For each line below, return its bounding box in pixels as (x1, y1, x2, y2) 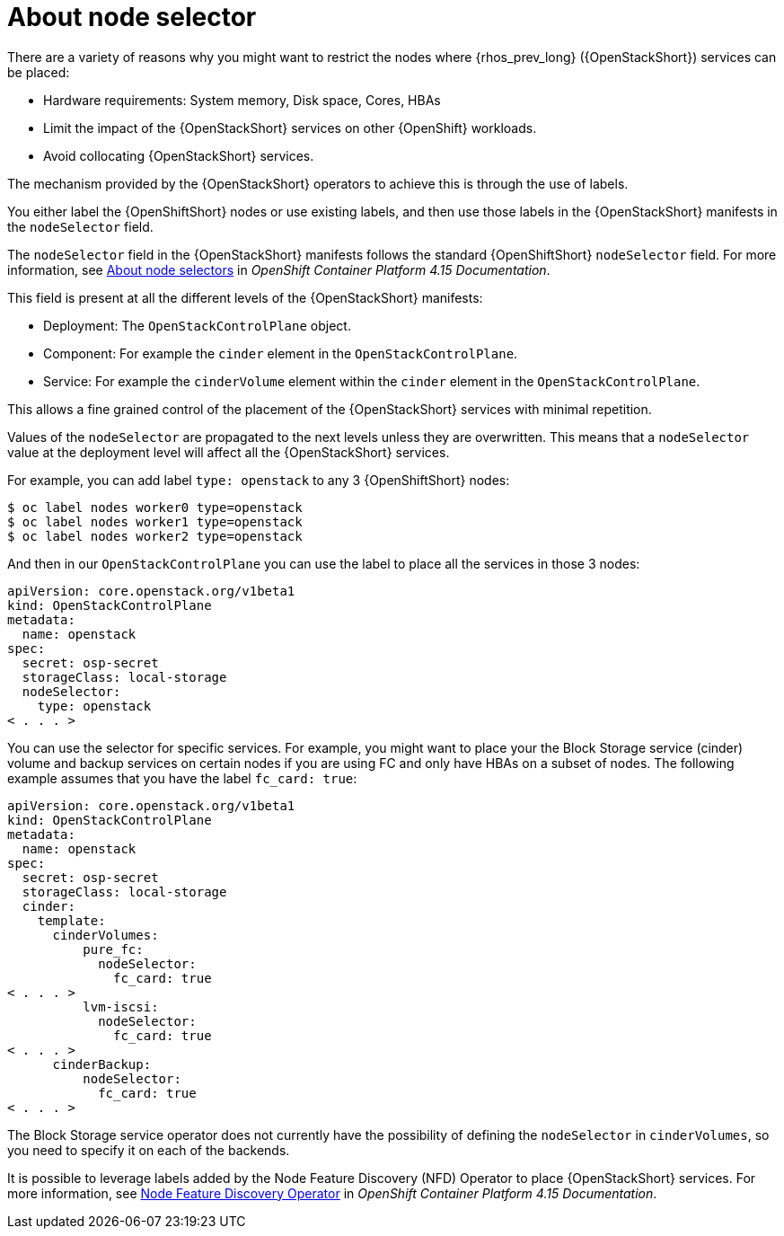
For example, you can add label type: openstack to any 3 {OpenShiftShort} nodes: (7, 472, 510, 488)
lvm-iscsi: (83, 999, 159, 1014)
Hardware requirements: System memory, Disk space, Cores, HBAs (43, 92, 441, 108)
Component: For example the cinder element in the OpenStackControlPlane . (43, 345, 518, 361)
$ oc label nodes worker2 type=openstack (7, 528, 303, 543)
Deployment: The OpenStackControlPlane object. (43, 317, 351, 333)
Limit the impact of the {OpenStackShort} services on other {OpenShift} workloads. (43, 119, 537, 136)
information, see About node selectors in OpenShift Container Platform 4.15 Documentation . (7, 261, 551, 278)
